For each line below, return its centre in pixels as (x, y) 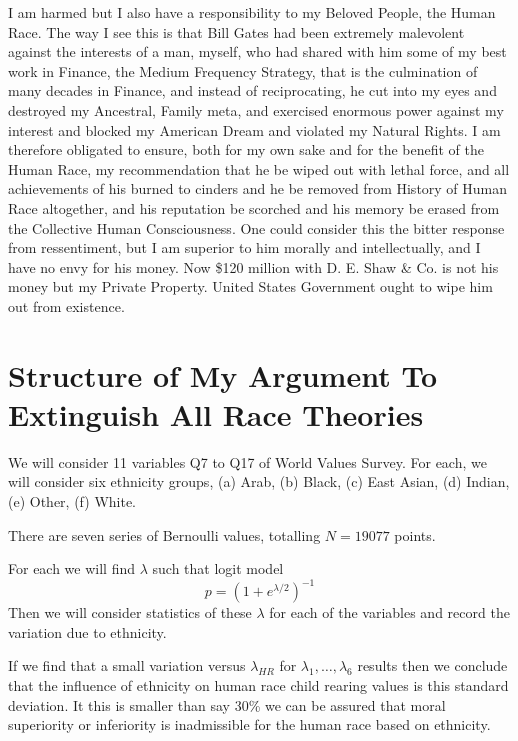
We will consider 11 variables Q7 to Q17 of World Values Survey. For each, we (247, 461)
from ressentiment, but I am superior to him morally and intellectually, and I (244, 247)
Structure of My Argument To (223, 374)
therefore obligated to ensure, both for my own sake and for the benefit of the (246, 149)
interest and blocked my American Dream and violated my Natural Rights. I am (254, 129)
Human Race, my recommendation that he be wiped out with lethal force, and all (259, 168)
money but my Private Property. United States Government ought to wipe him (250, 286)
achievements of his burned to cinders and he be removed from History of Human (258, 188)
